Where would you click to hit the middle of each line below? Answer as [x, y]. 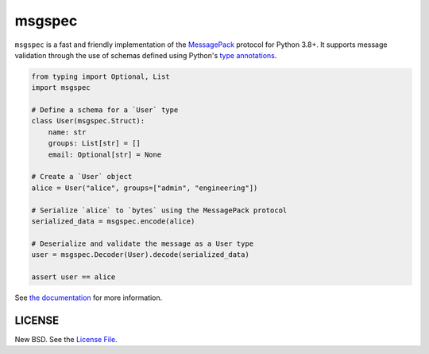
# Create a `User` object [82, 177]
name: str [67, 132]
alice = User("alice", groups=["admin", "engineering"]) [145, 188]
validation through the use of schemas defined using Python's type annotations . [146, 55]
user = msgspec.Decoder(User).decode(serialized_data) [140, 255]
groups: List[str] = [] [94, 144]
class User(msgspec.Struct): [88, 121]
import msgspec [61, 88]
